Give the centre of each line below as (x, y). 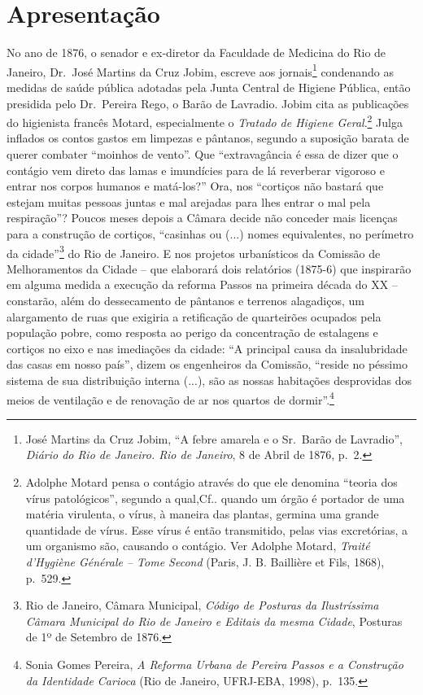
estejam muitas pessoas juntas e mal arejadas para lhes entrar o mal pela (189, 201)
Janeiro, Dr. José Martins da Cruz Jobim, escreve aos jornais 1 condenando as (200, 70)
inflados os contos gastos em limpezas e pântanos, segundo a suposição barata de (208, 138)
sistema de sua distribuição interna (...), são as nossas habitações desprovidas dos (209, 380)
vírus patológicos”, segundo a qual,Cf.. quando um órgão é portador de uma (215, 498)
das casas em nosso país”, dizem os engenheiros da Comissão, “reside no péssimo (207, 364)
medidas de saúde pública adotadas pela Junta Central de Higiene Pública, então (209, 87)
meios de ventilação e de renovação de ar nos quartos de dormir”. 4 (170, 398)
